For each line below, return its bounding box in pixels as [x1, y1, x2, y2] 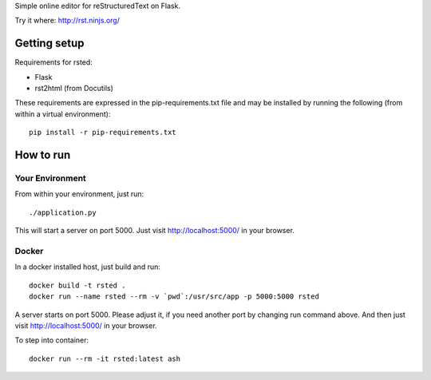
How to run [14, 148, 71, 162]
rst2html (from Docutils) [34, 84, 113, 93]
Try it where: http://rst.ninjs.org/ [14, 16, 120, 26]
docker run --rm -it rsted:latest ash [29, 354, 181, 363]
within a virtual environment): [14, 109, 111, 119]
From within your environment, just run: [14, 189, 144, 199]
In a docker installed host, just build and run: [14, 262, 161, 271]
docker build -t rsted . [29, 280, 126, 290]
